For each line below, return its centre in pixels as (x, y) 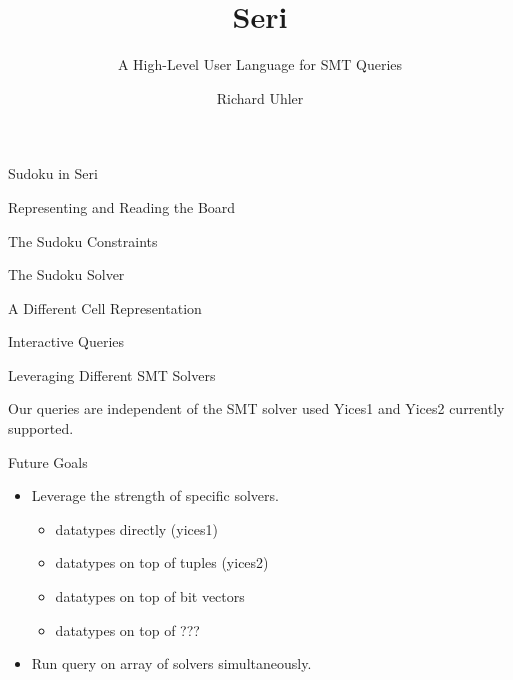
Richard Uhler (260, 97)
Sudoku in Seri (53, 173)
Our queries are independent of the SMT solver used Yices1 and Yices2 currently (256, 408)
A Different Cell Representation (105, 307)
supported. (41, 428)
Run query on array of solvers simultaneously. (171, 663)
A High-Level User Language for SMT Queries (260, 64)
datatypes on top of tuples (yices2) (162, 562)
